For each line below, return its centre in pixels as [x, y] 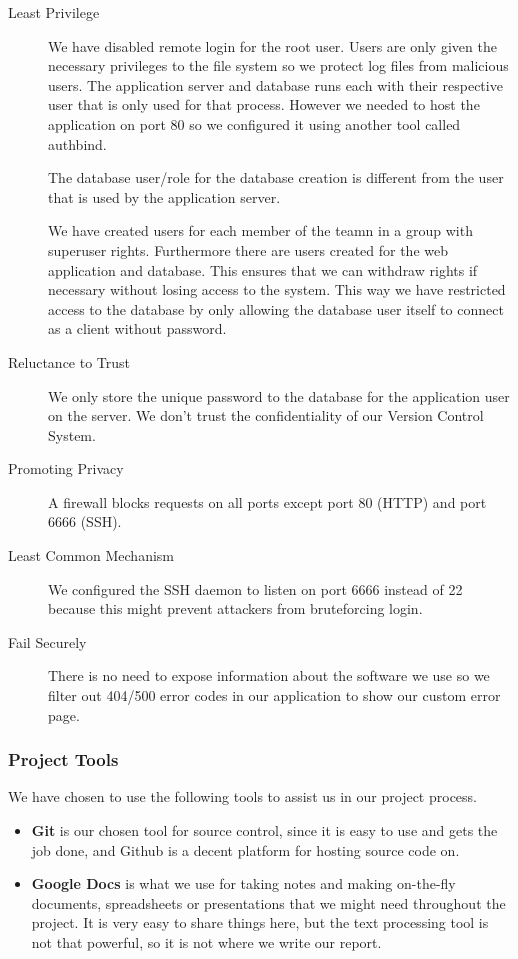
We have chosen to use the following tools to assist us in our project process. [242, 796]
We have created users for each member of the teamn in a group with [260, 230]
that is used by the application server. [164, 196]
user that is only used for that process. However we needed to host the [264, 104]
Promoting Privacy [66, 468]
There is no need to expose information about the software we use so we [269, 675]
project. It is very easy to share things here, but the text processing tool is [260, 922]
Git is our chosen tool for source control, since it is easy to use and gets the [264, 830]
